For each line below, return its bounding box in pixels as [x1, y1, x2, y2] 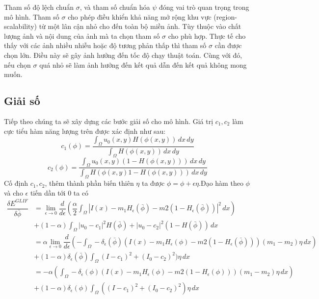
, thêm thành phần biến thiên [45, 178, 134, 188]
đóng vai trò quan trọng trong [159, 2, 249, 12]
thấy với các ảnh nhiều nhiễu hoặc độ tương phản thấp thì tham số [4, 40, 207, 50]
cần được [214, 40, 242, 50]
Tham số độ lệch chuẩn [4, 2, 74, 12]
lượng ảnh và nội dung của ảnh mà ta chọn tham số [4, 30, 160, 41]
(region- [213, 11, 237, 22]
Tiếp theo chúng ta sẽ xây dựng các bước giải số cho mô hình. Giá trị [4, 116, 213, 126]
